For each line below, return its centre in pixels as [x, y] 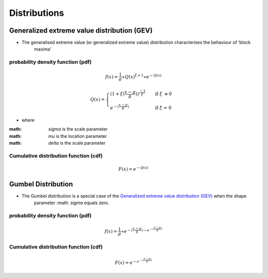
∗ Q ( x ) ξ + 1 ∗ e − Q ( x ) [142, 76]
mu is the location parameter [78, 136]
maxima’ [43, 49]
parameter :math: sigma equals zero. [71, 203]
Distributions [37, 13]
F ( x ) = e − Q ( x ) [133, 169]
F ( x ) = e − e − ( [129, 262]
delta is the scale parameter [77, 143]
